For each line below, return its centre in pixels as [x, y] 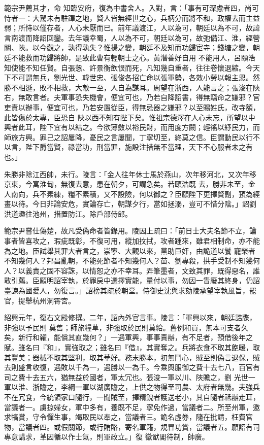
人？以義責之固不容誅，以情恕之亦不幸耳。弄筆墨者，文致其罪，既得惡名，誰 [132, 270]
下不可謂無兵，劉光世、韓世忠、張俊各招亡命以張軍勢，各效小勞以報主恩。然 [132, 77]
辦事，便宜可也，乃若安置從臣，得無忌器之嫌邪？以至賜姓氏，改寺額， [142, 107]
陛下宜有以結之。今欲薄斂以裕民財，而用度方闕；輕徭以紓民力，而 [150, 127]
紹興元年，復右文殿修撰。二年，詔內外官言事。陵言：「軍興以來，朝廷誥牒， [130, 317]
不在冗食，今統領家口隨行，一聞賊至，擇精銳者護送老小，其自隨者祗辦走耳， [132, 397]
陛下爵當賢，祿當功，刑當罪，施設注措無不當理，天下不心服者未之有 [139, 147]
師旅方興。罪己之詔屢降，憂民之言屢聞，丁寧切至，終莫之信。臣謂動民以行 [128, 137]
